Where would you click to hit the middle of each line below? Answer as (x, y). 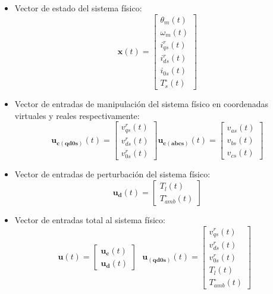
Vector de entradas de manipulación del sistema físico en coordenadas (142, 104)
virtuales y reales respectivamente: (77, 115)
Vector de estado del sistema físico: (78, 8)
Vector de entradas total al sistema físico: (90, 219)
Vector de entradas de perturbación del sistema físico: (112, 174)
